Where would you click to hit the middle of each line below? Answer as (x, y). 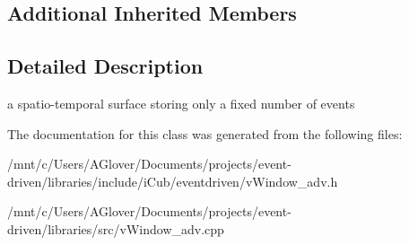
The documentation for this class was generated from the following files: (205, 133)
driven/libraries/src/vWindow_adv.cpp (116, 228)
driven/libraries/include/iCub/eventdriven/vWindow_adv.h (173, 181)
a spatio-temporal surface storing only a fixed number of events (181, 103)
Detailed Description (105, 66)
